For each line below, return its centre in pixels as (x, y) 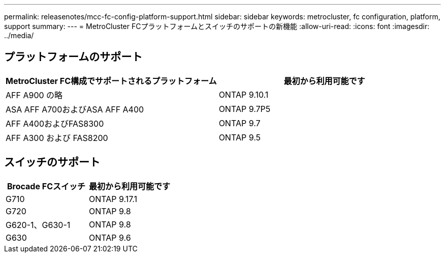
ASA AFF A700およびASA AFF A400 (75, 109)
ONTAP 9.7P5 (245, 109)
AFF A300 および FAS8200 (57, 138)
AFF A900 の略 (34, 95)
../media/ (19, 35)
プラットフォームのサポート (73, 57)
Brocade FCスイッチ (46, 186)
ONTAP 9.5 (240, 137)
